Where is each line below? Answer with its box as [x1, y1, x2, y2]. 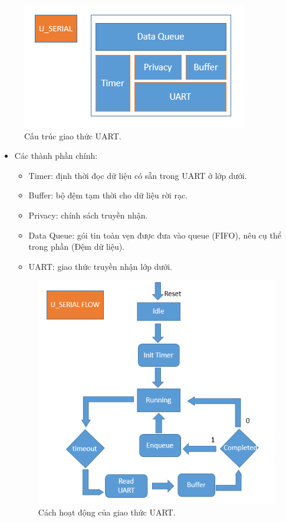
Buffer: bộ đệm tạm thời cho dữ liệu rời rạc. [28, 189, 188, 201]
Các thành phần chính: [14, 149, 98, 162]
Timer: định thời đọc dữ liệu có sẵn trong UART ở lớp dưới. [28, 169, 247, 181]
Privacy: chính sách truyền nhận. [28, 208, 148, 221]
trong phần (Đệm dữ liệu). [28, 240, 125, 253]
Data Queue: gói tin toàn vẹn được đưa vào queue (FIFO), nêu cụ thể [28, 229, 281, 241]
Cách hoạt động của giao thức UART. [38, 505, 176, 518]
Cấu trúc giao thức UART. [24, 129, 121, 142]
